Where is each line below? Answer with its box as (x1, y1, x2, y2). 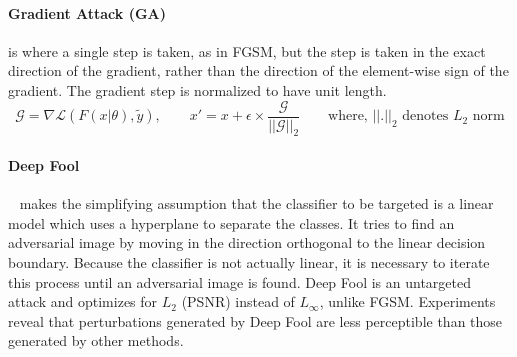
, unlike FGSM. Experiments (319, 291, 496, 312)
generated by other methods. (8, 330, 184, 351)
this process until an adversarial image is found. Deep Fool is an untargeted (8, 271, 472, 292)
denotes (402, 109, 449, 124)
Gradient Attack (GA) (8, 2, 166, 23)
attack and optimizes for (8, 291, 158, 312)
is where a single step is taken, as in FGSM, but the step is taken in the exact (8, 40, 486, 61)
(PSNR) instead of (181, 291, 295, 312)
